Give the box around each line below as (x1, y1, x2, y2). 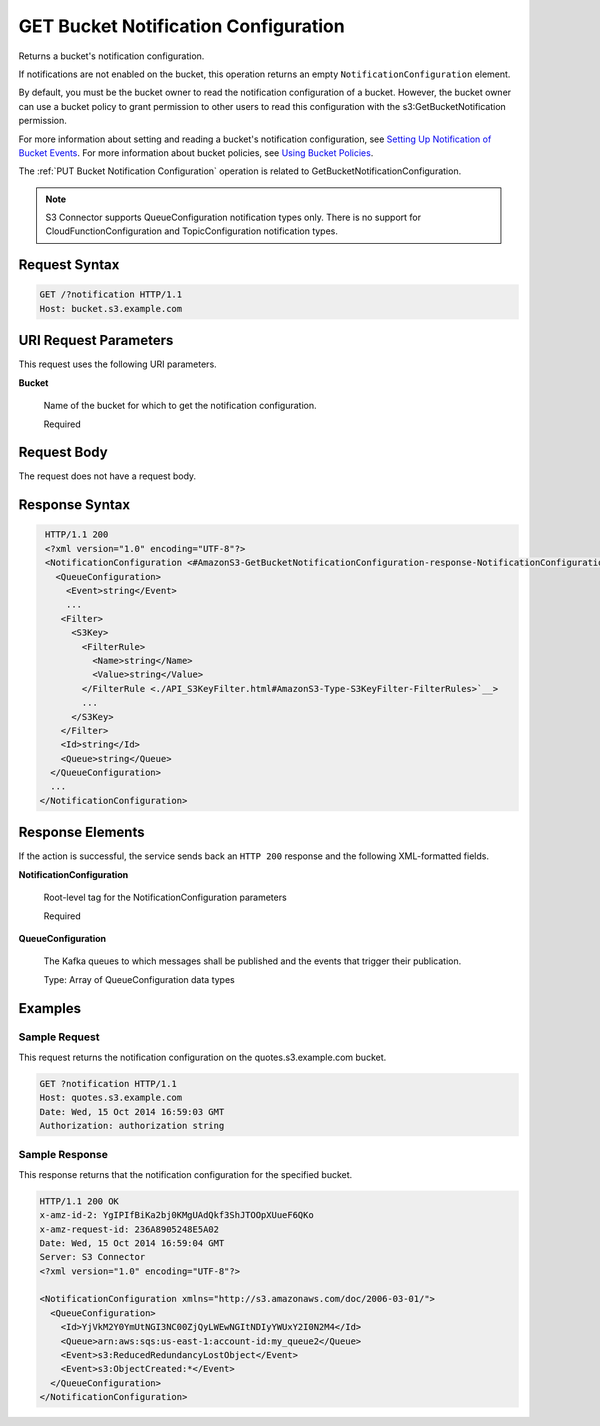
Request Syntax (18, 256, 120, 274)
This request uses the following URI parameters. (18, 358, 217, 370)
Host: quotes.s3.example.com (39, 1092, 183, 1104)
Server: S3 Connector (39, 1251, 146, 1263)
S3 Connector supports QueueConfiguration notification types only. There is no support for (45, 211, 422, 224)
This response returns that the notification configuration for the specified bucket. (18, 1168, 353, 1180)
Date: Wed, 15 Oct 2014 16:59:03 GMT (39, 1106, 225, 1117)
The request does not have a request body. (18, 470, 197, 482)
